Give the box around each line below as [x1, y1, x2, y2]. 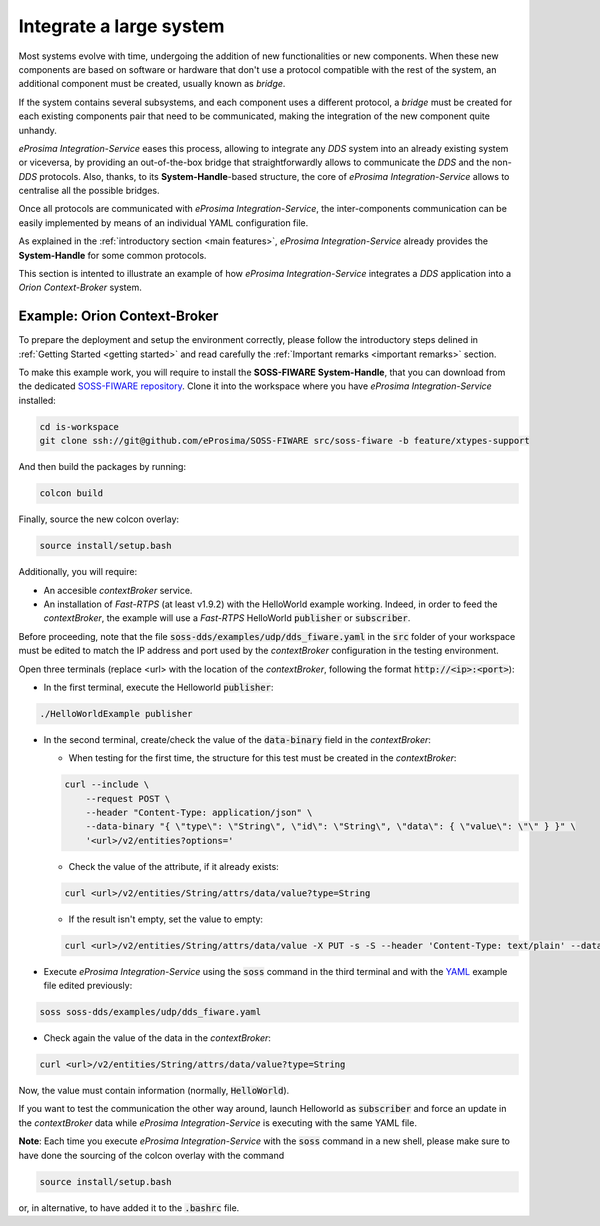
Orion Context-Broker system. [18, 281, 142, 294]
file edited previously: [43, 980, 133, 992]
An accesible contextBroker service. [43, 584, 193, 596]
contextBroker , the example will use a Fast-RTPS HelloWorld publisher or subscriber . [43, 612, 411, 624]
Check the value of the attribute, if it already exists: [68, 860, 279, 872]
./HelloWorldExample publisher [39, 708, 194, 719]
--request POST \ [85, 793, 171, 804]
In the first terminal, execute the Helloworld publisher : [43, 681, 274, 693]
